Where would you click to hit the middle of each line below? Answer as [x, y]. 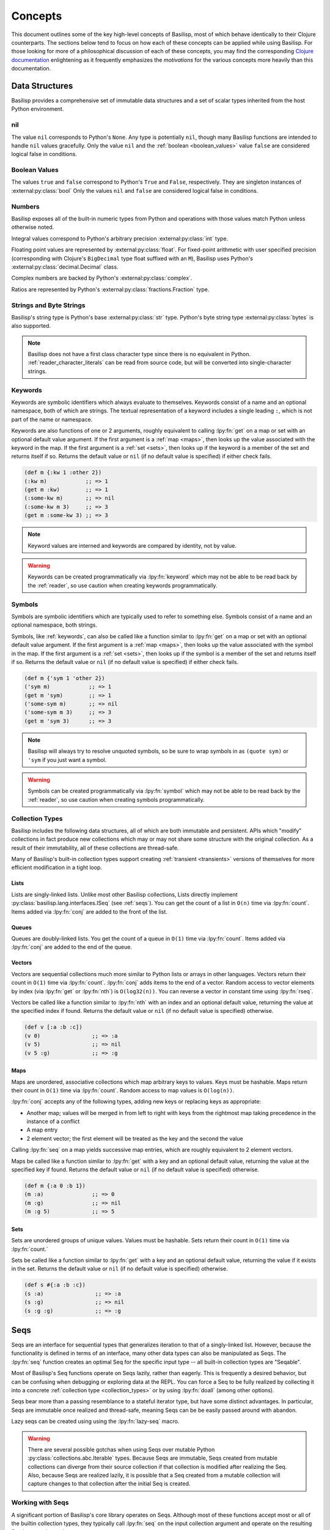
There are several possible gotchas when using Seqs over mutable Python [121, 1449]
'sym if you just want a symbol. [67, 759]
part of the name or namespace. [52, 419]
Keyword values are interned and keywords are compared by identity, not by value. [132, 545]
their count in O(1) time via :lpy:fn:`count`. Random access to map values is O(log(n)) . [123, 1090]
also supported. [31, 326]
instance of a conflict [53, 1121]
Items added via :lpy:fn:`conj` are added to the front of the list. [90, 911]
